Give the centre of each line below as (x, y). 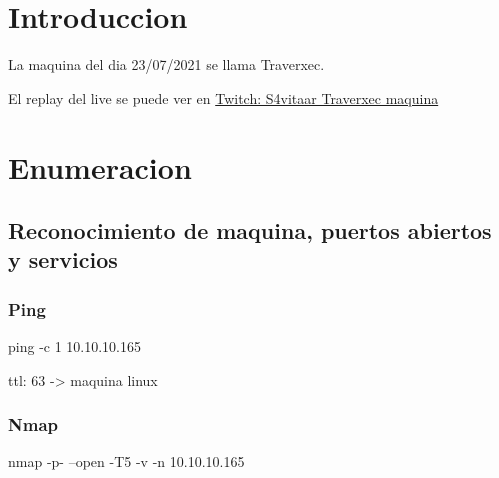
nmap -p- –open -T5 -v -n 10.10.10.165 (126, 461)
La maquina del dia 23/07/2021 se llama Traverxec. (166, 64)
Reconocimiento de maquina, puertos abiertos (250, 230)
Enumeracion (100, 166)
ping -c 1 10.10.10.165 (75, 346)
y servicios (63, 259)
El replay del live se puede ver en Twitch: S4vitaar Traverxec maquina (223, 97)
